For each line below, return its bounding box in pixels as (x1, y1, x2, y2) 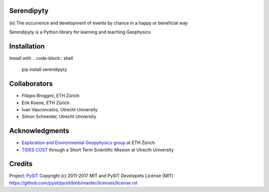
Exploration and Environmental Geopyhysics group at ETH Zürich (21, 140, 155, 146)
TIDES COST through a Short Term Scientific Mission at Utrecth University (21, 147, 174, 153)
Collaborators (9, 80, 53, 88)
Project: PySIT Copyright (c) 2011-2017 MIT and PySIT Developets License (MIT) (9, 173, 174, 179)
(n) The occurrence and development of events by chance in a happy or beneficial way (9, 20, 188, 26)
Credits (9, 160, 33, 168)
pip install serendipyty (21, 66, 67, 72)
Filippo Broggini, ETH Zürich (21, 93, 80, 99)
